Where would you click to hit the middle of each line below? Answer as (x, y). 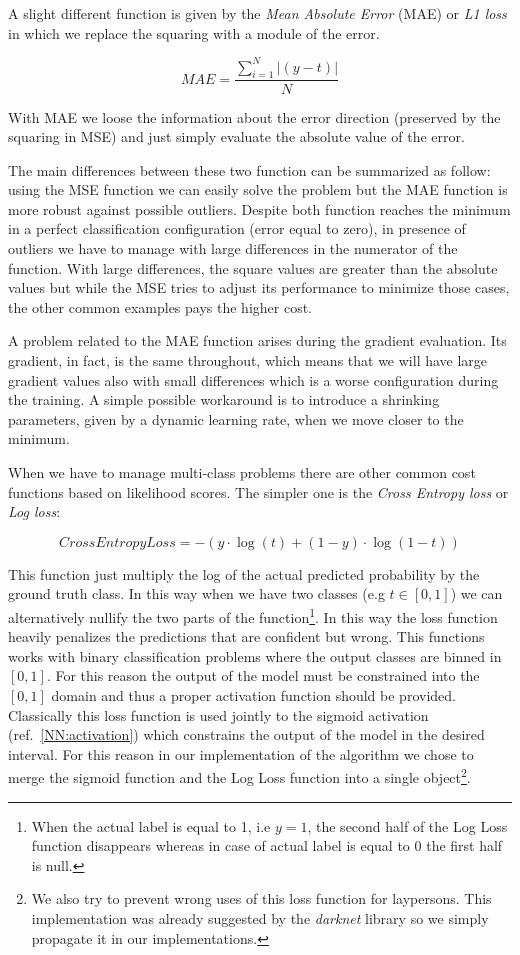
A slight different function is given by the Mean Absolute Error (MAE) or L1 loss (257, 13)
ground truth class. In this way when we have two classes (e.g (196, 593)
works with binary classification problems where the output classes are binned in (255, 655)
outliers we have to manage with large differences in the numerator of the (233, 248)
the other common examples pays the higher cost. (160, 306)
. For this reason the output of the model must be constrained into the (263, 675)
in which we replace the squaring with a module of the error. (194, 32)
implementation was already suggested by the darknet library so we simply (260, 918)
